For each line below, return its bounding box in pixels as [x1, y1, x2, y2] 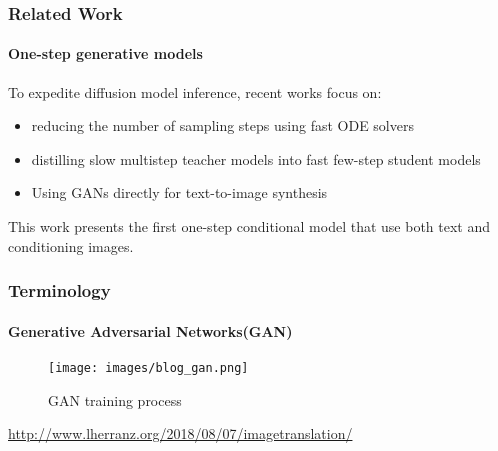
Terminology [8, 278, 111, 303]
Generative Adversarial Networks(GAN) [8, 320, 293, 341]
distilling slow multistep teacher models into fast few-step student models [31, 148, 481, 169]
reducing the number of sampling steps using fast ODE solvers [31, 115, 414, 136]
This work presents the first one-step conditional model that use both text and [8, 216, 491, 237]
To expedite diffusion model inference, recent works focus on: [8, 81, 382, 102]
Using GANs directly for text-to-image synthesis [31, 182, 328, 203]
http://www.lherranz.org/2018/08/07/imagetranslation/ [8, 423, 353, 444]
